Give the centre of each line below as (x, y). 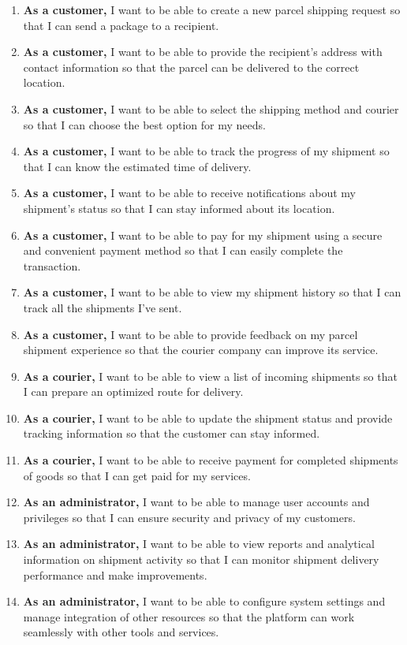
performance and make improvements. (115, 574)
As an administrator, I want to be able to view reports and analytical (199, 544)
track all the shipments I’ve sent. (103, 307)
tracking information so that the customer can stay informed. (172, 433)
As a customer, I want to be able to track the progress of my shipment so (206, 151)
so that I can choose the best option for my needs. (144, 124)
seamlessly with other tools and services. (121, 632)
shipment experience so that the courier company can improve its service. (201, 350)
